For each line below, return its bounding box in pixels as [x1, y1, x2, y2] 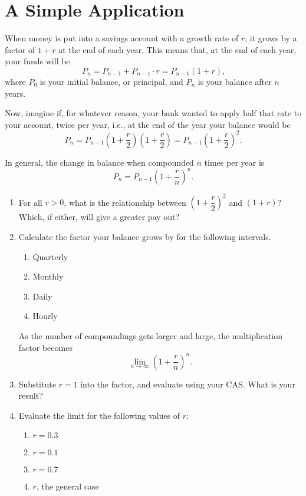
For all [18, 196, 42, 208]
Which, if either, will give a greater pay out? [18, 211, 180, 223]
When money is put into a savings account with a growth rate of [5, 32, 239, 44]
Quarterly [32, 250, 68, 262]
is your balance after [198, 75, 272, 87]
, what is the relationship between [64, 196, 186, 208]
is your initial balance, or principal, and [40, 75, 183, 87]
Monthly [32, 270, 64, 283]
